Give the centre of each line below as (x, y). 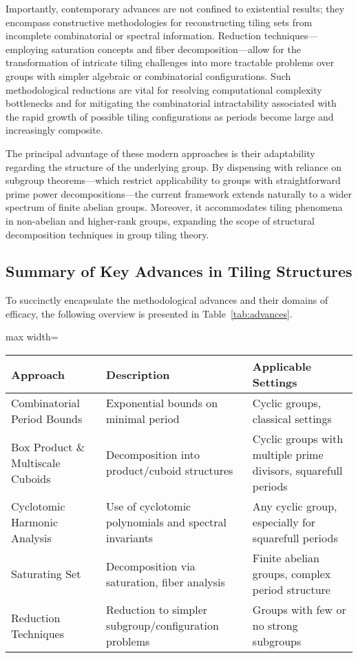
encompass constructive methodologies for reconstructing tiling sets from (159, 22)
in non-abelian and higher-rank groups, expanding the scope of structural (160, 220)
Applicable (282, 367)
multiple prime (288, 455)
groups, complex (292, 574)
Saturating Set (46, 574)
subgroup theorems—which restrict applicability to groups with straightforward (173, 180)
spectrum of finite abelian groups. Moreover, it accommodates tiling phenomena (174, 207)
